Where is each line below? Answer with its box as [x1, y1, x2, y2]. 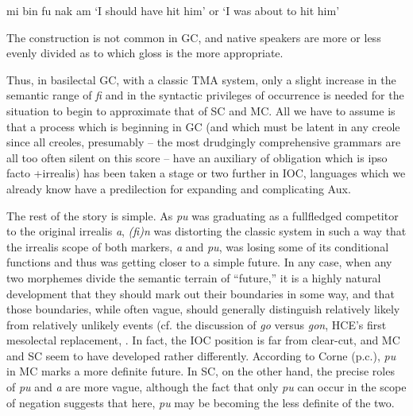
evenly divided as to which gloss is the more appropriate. [6, 45, 284, 61]
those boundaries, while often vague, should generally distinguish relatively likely [6, 301, 400, 317]
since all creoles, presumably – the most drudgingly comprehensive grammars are [6, 134, 401, 150]
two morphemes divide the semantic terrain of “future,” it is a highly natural [6, 269, 381, 286]
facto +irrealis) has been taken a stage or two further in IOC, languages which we [6, 165, 406, 181]
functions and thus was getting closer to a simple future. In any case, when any [6, 254, 392, 270]
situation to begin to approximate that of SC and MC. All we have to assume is [6, 102, 396, 119]
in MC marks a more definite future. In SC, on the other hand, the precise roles [6, 363, 395, 379]
